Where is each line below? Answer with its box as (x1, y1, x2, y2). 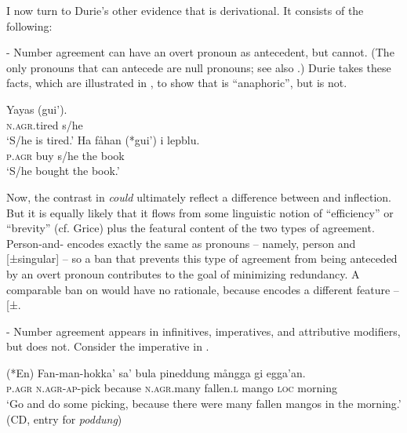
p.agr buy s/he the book (6, 147, 125, 163)
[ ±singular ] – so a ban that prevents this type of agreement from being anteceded (6, 250, 398, 267)
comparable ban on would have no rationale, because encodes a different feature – (6, 281, 399, 297)
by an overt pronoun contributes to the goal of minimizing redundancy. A (6, 265, 360, 282)
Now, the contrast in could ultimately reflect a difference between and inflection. (6, 188, 391, 205)
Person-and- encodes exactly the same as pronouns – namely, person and (6, 235, 356, 251)
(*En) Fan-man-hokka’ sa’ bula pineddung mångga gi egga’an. (6, 364, 306, 380)
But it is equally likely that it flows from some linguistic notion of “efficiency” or (6, 204, 394, 220)
